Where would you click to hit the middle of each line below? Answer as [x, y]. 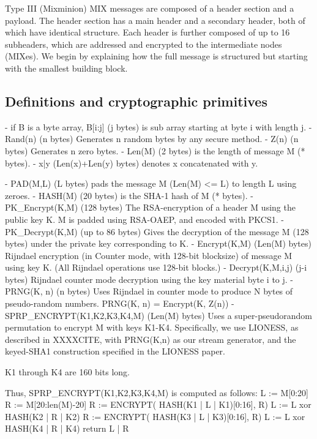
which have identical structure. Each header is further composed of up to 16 [147, 32]
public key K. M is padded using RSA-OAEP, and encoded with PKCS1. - [144, 219]
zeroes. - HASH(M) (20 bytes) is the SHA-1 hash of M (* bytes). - [129, 195]
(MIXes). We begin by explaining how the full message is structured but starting [156, 56]
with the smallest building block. [66, 68]
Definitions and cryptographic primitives [136, 101]
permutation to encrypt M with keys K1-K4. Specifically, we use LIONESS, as [152, 327]
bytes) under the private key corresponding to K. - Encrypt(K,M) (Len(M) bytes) [158, 243]
